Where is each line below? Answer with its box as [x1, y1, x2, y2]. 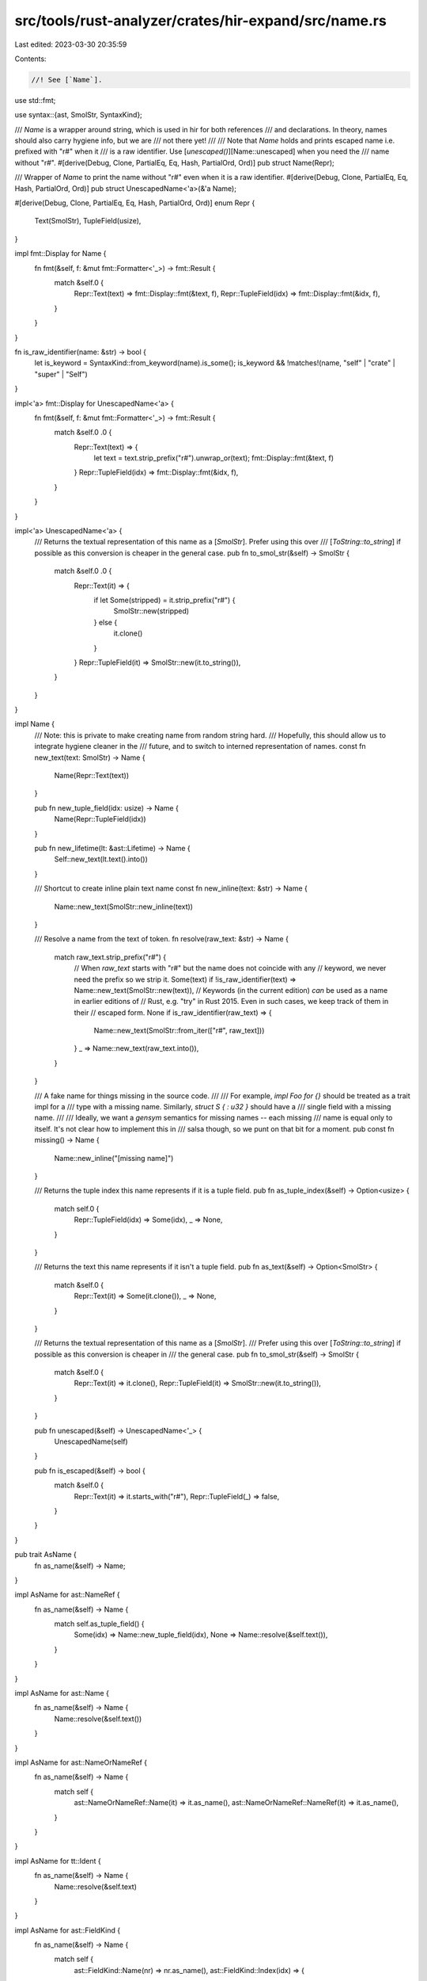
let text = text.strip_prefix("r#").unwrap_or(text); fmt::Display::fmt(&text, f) [93, 453, 334, 463]
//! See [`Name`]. [31, 75, 103, 84]
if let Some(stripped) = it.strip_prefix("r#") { [93, 595, 236, 605]
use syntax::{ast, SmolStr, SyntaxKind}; [14, 110, 142, 120]
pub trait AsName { [14, 1550, 77, 1559]
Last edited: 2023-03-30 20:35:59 [14, 40, 127, 49]
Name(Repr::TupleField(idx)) [54, 815, 146, 824]
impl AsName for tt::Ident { [14, 1856, 102, 1865]
